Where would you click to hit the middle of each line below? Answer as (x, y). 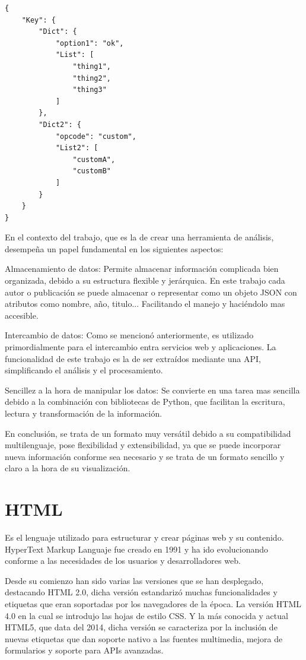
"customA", (94, 159)
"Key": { (39, 20)
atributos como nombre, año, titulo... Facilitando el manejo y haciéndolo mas (145, 304)
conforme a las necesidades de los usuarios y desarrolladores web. (123, 561)
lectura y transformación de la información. (84, 413)
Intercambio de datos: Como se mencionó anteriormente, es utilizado (129, 335)
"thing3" (90, 90)
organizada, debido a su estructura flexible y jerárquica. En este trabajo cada (145, 280)
